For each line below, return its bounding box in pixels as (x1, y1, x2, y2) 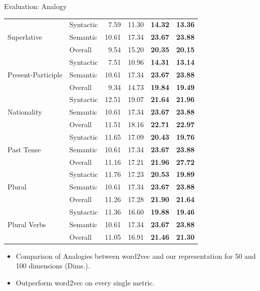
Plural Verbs (8, 219, 46, 229)
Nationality (8, 107, 42, 117)
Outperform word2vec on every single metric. (16, 277, 155, 287)
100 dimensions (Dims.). (16, 260, 90, 271)
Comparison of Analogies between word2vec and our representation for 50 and (16, 250, 256, 261)
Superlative (8, 32, 42, 42)
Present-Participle (8, 69, 63, 79)
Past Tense (8, 144, 41, 154)
